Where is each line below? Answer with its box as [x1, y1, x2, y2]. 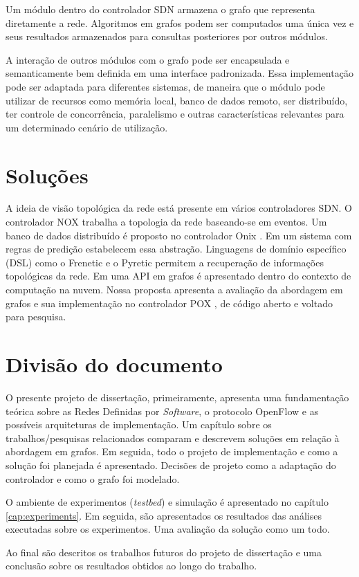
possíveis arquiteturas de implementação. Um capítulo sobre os [6, 417, 272, 432]
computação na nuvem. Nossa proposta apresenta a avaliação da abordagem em [6, 282, 343, 297]
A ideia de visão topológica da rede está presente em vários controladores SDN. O [6, 201, 352, 215]
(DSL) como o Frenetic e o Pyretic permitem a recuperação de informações [6, 255, 324, 269]
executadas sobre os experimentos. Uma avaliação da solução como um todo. [6, 522, 330, 536]
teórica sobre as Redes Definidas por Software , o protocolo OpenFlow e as [6, 403, 319, 418]
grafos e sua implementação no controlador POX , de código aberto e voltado [6, 295, 333, 310]
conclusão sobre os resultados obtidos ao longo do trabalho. [6, 558, 257, 573]
